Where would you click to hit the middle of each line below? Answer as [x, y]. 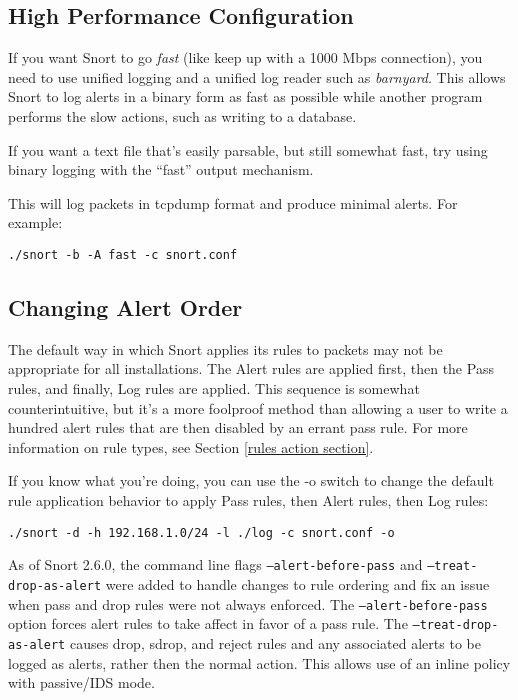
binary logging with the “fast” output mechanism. [161, 169]
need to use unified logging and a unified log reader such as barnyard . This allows [257, 76]
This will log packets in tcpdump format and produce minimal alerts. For [233, 202]
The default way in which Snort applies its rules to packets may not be [225, 348]
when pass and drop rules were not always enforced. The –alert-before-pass [248, 603]
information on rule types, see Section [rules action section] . [191, 446]
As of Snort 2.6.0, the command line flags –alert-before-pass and [215, 564]
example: [35, 222]
